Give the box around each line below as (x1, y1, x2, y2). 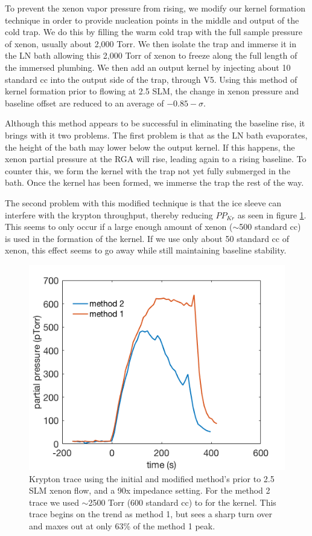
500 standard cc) (239, 220, 301, 233)
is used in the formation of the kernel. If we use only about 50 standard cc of (5, 232, 289, 244)
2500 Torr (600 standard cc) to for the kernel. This (88, 495, 276, 508)
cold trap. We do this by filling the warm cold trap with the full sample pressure (5, 25, 302, 38)
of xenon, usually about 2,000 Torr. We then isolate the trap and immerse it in (5, 37, 297, 50)
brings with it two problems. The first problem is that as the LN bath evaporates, (5, 128, 308, 141)
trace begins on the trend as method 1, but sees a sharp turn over (29, 508, 273, 520)
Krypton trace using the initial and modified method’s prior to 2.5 (29, 472, 275, 485)
